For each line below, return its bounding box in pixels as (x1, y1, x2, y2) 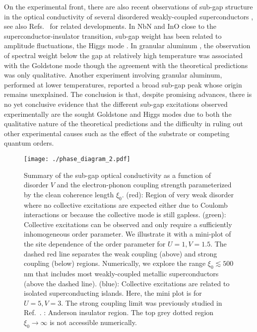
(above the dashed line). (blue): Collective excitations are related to (24, 278, 230, 288)
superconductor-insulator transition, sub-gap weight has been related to (4, 30, 222, 41)
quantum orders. (4, 138, 54, 148)
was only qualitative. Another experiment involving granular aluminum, (4, 70, 222, 80)
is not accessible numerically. (50, 317, 137, 327)
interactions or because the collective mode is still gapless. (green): (24, 209, 226, 220)
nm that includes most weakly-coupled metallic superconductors (24, 268, 219, 278)
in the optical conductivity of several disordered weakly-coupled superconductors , (4, 11, 254, 21)
